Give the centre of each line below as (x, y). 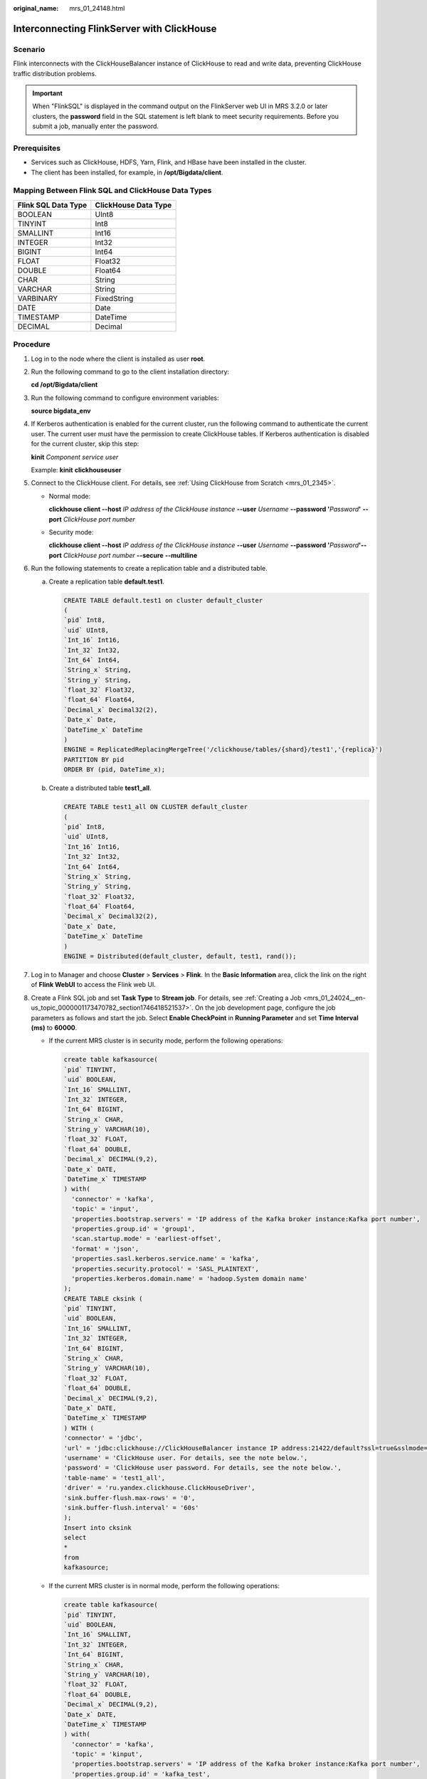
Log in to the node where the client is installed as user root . (118, 359)
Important (48, 93)
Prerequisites (37, 148)
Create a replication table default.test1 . (106, 581)
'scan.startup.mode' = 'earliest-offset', (147, 1239)
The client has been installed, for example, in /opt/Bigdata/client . (127, 172)
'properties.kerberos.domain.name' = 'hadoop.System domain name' (190, 1278)
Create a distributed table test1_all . (100, 788)
